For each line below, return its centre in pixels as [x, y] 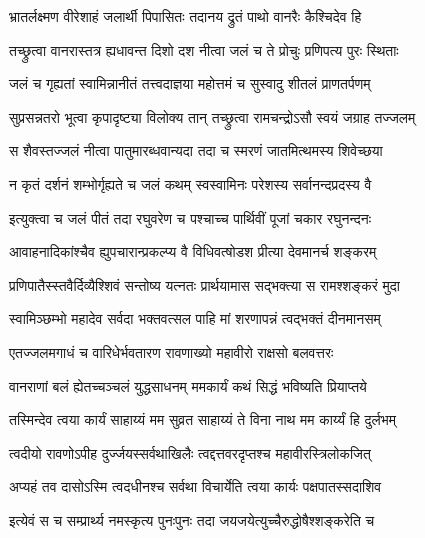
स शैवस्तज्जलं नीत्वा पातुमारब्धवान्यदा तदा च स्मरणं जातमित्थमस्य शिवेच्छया [196, 150]
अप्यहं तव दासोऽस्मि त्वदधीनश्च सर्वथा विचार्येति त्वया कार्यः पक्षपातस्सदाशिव [195, 486]
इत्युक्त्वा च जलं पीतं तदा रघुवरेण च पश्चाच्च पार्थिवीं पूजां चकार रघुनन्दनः [190, 217]
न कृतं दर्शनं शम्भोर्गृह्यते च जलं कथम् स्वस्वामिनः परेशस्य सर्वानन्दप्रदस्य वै [190, 183]
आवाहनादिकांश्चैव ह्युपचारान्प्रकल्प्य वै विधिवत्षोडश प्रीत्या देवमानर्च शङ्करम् [193, 251]
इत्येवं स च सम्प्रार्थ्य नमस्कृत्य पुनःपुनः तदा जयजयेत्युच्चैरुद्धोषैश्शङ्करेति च [192, 519]
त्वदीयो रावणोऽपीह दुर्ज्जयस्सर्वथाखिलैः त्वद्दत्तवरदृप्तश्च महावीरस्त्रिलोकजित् [190, 452]
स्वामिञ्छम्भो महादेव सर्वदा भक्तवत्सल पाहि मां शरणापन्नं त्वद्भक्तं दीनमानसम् [195, 318]
